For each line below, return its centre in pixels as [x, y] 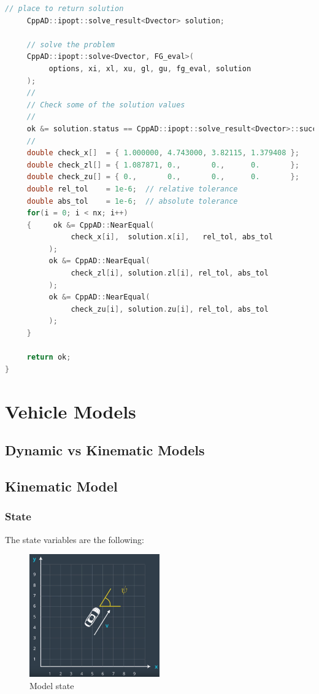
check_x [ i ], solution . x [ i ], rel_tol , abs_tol [172, 237]
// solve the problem [71, 44]
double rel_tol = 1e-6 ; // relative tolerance [132, 189]
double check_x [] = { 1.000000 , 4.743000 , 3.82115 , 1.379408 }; [163, 153]
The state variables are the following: [75, 539]
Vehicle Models [71, 411]
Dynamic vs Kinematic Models [105, 450]
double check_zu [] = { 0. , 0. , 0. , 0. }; [163, 177]
